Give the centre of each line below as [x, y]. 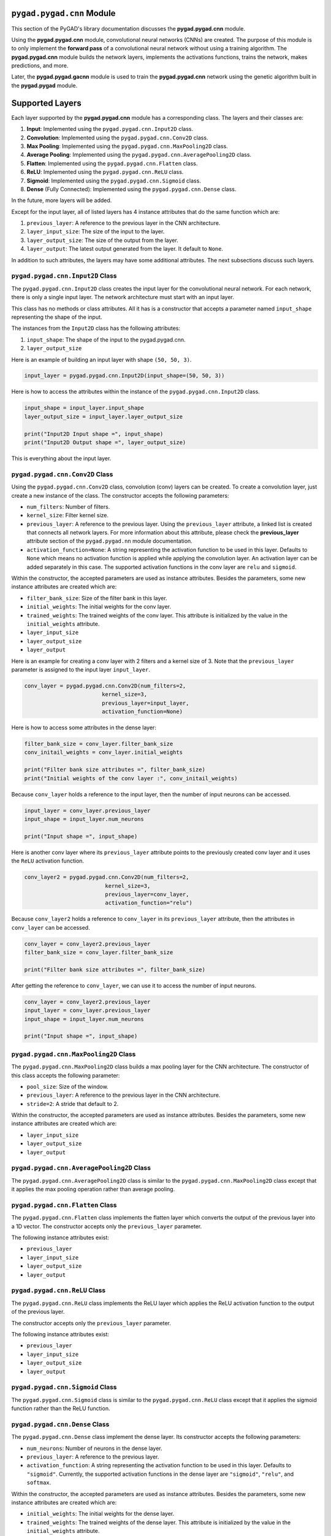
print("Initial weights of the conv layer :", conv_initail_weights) [131, 778]
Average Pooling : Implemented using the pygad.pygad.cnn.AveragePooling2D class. [139, 155]
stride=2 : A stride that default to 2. [73, 1103]
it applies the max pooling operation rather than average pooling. [93, 1189]
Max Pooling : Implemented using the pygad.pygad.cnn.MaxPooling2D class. [127, 146]
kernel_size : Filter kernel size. [68, 515]
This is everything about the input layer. [61, 458]
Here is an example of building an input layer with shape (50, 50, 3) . [101, 359]
